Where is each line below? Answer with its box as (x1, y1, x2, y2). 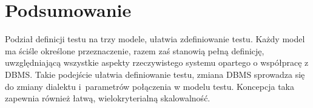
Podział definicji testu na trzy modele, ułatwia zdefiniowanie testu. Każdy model (5, 33, 305, 45)
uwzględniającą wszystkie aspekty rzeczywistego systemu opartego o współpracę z (5, 56, 309, 69)
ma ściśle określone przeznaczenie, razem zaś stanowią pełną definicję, (5, 44, 264, 57)
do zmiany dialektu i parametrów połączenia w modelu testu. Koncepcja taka (5, 80, 294, 92)
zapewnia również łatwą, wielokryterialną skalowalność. (5, 92, 210, 104)
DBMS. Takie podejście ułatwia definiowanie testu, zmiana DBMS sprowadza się (5, 68, 305, 80)
